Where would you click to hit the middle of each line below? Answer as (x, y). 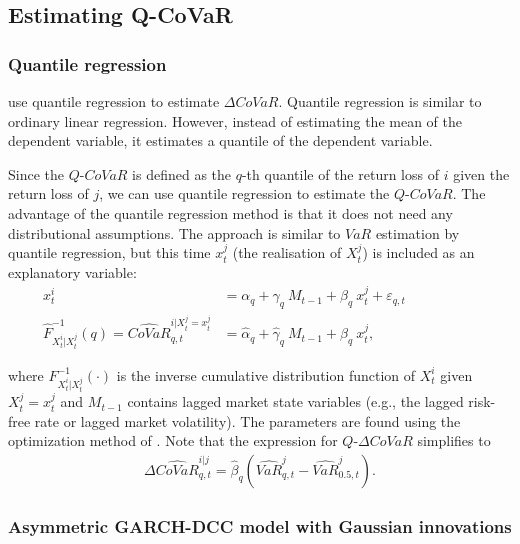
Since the (36, 173)
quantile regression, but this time (109, 252)
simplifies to (454, 440)
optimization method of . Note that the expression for (173, 440)
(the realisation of (287, 252)
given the (481, 173)
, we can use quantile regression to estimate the (244, 193)
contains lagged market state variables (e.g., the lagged (295, 401)
